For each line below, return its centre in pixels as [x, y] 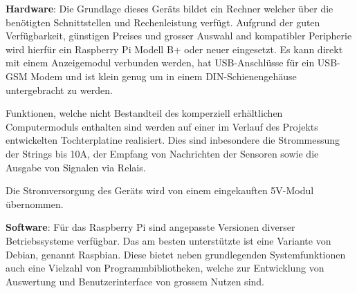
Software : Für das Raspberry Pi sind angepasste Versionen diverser [150, 227]
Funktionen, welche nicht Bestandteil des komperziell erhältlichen [144, 113]
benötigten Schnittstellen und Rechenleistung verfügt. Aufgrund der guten [163, 22]
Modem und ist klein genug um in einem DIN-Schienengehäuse [164, 76]
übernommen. [35, 204]
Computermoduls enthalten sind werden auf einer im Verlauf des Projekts [162, 126]
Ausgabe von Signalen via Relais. [76, 167]
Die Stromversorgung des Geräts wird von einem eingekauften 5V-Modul [160, 190]
